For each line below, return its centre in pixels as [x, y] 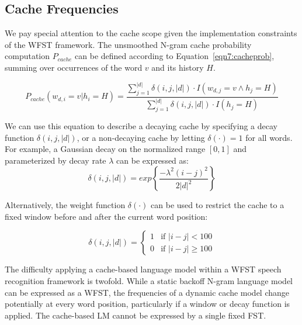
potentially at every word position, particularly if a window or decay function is [147, 304]
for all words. [269, 137]
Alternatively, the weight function [65, 205]
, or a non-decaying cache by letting [141, 137]
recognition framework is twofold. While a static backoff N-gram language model [149, 281]
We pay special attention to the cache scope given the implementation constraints [151, 33]
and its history [178, 67]
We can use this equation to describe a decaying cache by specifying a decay [141, 125]
